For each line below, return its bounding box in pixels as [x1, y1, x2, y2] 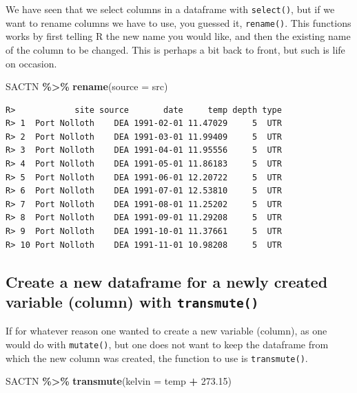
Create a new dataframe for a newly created [6, 270, 328, 292]
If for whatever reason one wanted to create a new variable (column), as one [6, 323, 327, 338]
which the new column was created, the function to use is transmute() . [6, 350, 308, 365]
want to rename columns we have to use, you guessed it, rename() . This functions [6, 15, 351, 30]
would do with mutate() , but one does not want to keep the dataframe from [6, 337, 329, 351]
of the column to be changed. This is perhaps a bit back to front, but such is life [6, 42, 345, 56]
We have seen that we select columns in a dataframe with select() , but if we [6, 2, 335, 16]
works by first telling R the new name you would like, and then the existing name [6, 29, 351, 43]
